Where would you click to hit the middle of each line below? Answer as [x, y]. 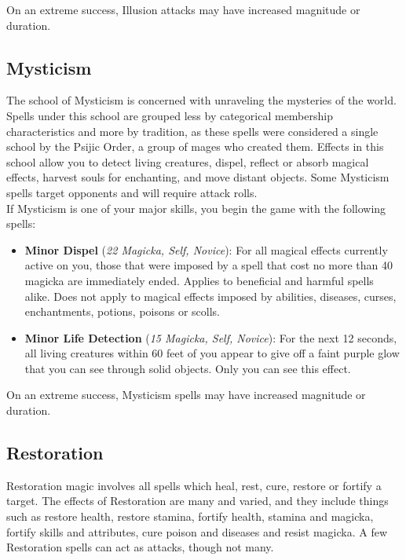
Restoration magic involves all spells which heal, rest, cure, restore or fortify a [194, 485]
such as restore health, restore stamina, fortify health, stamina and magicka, [190, 516]
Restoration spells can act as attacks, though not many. [140, 547]
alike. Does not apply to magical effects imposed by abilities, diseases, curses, [210, 296]
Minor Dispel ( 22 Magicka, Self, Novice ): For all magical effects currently [206, 249]
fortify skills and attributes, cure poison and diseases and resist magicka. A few [197, 531]
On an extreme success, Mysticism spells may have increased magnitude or [186, 395]
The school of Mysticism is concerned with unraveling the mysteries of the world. [201, 100]
